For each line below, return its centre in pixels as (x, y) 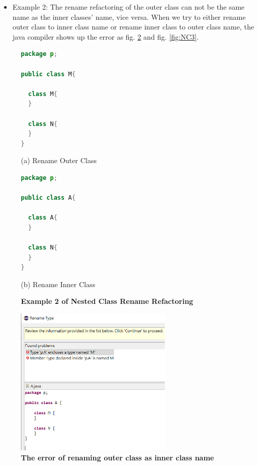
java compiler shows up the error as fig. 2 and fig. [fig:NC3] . (106, 36)
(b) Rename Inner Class (58, 284)
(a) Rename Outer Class (59, 160)
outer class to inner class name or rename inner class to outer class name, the (133, 27)
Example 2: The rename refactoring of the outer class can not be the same (128, 7)
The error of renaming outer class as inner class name (118, 457)
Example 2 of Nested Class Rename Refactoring (107, 301)
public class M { (48, 74)
